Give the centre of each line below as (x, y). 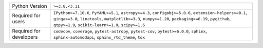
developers (25, 37)
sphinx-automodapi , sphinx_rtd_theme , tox (99, 37)
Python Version (29, 6)
